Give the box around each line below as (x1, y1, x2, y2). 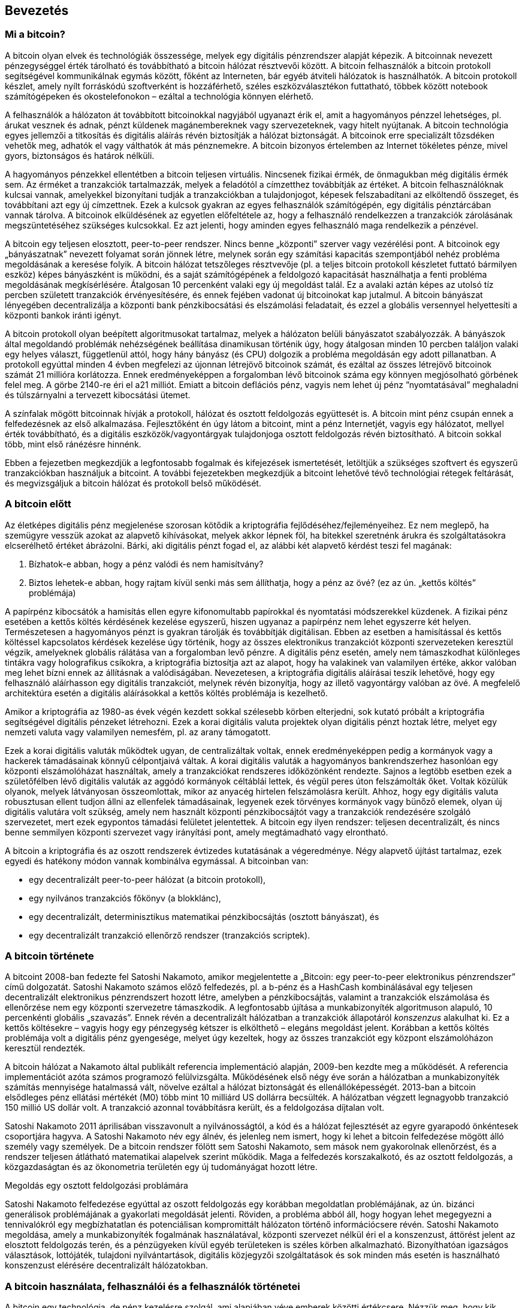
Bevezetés (5, 3, 69, 18)
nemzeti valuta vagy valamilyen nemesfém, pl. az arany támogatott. (5, 726, 271, 737)
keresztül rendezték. (5, 1043, 86, 1054)
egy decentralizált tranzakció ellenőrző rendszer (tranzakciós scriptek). (29, 930, 310, 940)
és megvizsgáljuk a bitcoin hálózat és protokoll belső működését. (5, 477, 261, 488)
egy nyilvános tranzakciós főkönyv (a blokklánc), (29, 892, 221, 903)
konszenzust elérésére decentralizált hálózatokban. (5, 1260, 208, 1271)
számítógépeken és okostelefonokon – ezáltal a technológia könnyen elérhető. (5, 91, 314, 101)
